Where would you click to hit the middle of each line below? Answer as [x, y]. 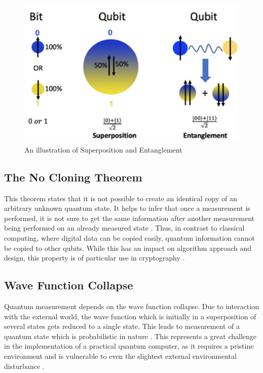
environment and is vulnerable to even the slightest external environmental [120, 356]
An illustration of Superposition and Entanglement [103, 149]
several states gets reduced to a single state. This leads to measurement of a [122, 326]
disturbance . [24, 366]
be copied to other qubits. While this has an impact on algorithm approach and [128, 248]
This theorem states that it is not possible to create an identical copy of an [121, 198]
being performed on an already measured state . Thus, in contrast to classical [124, 228]
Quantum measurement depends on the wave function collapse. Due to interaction [131, 306]
